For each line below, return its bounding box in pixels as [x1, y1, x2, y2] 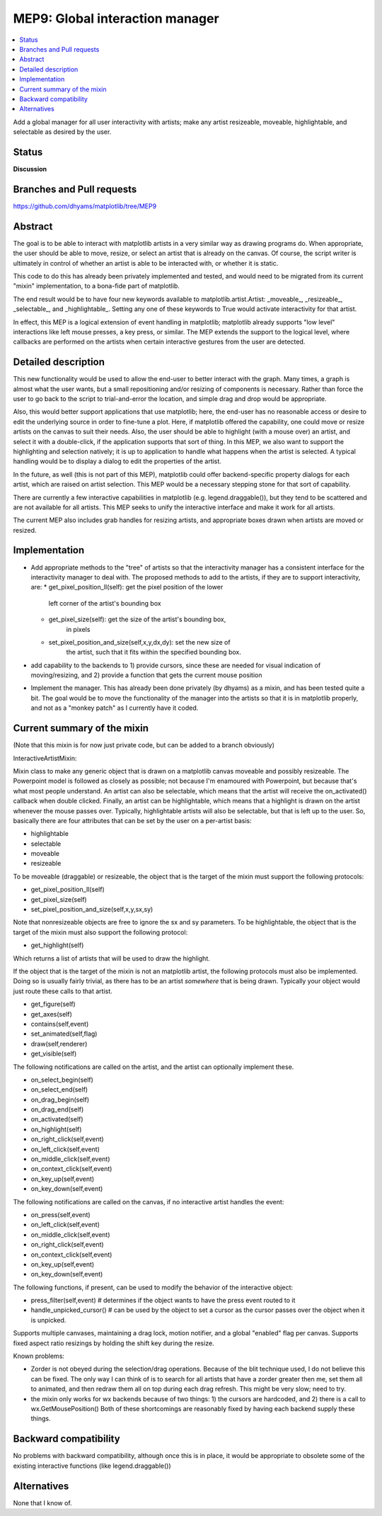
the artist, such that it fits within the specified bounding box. [66, 648, 242, 657]
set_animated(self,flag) [30, 1029, 98, 1038]
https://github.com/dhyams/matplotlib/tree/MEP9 [13, 202, 157, 210]
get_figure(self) [30, 1000, 76, 1009]
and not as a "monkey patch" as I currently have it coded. [30, 703, 199, 712]
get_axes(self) [30, 1009, 72, 1018]
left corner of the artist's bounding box [48, 599, 162, 607]
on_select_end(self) [30, 1085, 88, 1094]
